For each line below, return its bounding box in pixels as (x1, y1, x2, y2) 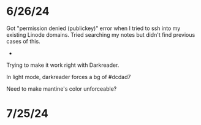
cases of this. (6, 37, 41, 45)
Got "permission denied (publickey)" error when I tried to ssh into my (6, 25, 181, 32)
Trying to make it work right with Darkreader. (6, 61, 119, 69)
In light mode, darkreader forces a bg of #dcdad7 (6, 73, 131, 80)
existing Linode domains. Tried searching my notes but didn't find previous (6, 31, 195, 38)
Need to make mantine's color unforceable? (6, 85, 117, 93)
